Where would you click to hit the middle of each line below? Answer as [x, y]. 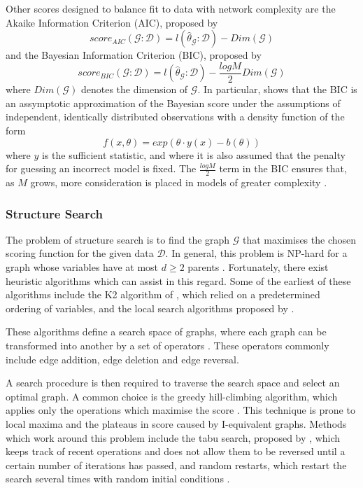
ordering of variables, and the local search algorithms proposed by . [150, 308]
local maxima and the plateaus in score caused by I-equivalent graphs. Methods [176, 423]
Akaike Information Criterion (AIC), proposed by [112, 22]
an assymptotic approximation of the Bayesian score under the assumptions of [173, 103]
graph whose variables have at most [82, 267]
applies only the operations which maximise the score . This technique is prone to [180, 410]
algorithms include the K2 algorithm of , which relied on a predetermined [163, 294]
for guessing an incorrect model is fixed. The [101, 168]
